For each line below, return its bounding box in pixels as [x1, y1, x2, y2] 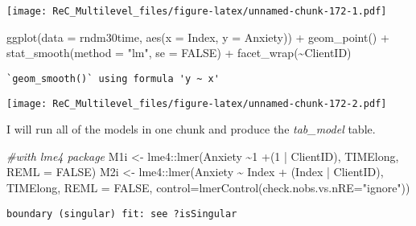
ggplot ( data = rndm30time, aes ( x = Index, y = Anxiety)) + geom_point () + [6, 28, 389, 45]
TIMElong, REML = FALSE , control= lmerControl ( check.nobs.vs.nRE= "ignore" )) [6, 179, 410, 195]
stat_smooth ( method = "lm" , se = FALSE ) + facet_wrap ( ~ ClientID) [6, 44, 352, 61]
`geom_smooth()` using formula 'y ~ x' [6, 72, 220, 84]
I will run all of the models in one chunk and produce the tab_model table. [6, 121, 376, 138]
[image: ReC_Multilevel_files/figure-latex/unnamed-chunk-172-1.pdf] [6, 6, 387, 17]
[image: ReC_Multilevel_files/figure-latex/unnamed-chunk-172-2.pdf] [6, 97, 387, 109]
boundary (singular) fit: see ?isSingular [6, 208, 237, 220]
